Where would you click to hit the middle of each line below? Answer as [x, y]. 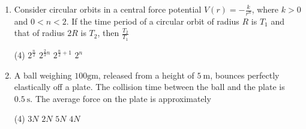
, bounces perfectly [245, 75]
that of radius [39, 33]
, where [265, 9]
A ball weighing [43, 75]
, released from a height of [146, 75]
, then [108, 33]
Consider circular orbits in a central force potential [108, 9]
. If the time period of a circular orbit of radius [153, 21]
